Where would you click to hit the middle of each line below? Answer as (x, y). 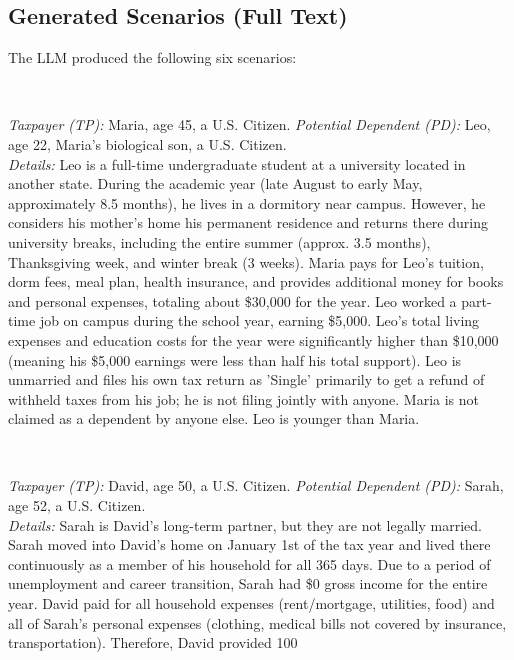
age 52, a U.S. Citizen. (77, 505)
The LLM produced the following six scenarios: (152, 57)
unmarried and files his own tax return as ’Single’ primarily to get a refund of (246, 379)
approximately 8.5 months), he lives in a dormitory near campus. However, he (247, 202)
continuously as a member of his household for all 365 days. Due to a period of (249, 563)
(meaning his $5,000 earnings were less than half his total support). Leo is (235, 359)
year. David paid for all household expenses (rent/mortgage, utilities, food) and (251, 603)
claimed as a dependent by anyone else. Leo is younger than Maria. (214, 418)
